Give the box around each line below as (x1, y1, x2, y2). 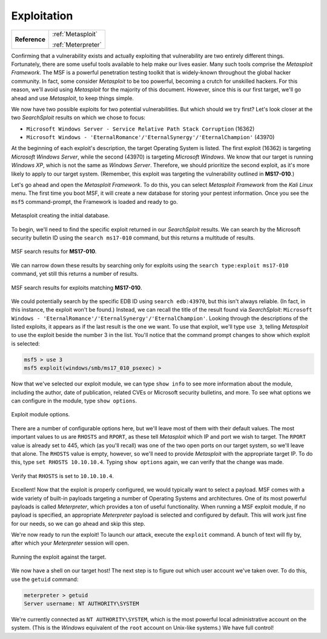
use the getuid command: (11, 575, 79, 583)
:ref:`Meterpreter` (52, 40, 102, 48)
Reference (15, 35, 45, 44)
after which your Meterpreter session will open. (11, 539, 130, 547)
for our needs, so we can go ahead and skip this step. (11, 520, 145, 527)
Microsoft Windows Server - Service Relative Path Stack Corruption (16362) (26, 125, 255, 133)
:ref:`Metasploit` (52, 30, 98, 38)
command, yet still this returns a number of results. (11, 270, 139, 278)
